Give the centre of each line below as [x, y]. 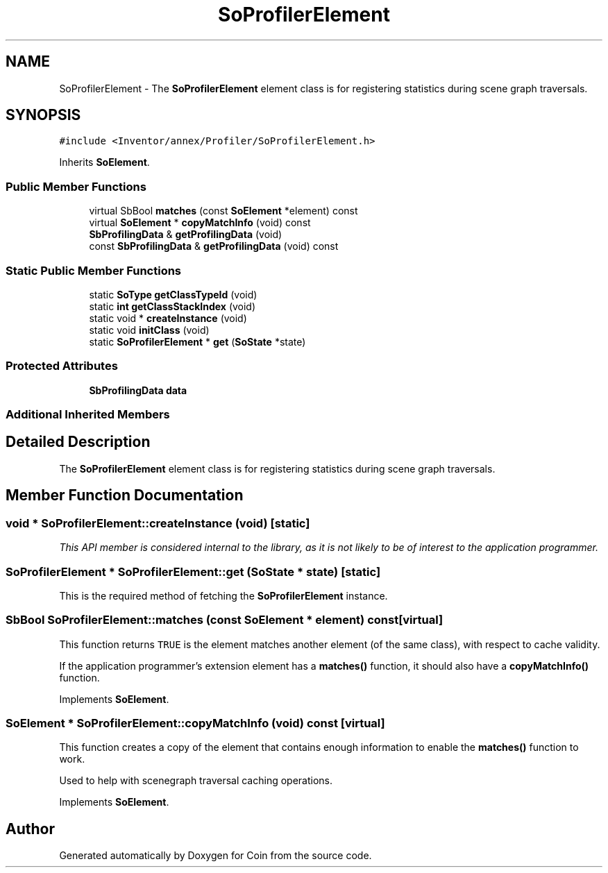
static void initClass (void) [149, 330]
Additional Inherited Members [88, 415]
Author [30, 829]
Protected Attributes [62, 366]
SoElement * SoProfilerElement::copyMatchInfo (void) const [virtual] [195, 723]
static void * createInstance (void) [168, 318]
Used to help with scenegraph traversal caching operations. [196, 781]
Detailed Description [78, 442]
